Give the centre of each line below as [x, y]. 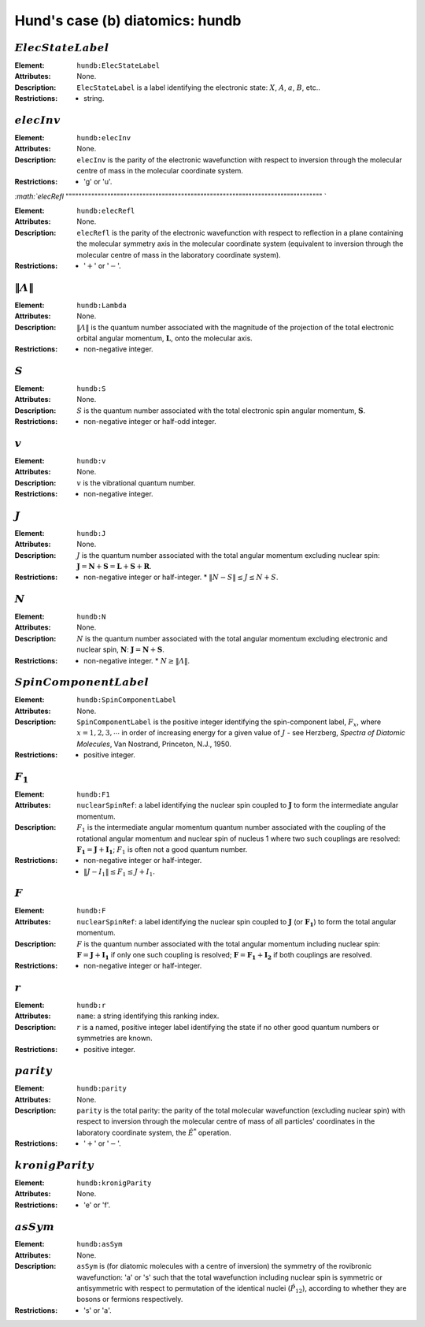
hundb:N [91, 617]
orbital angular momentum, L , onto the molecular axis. [165, 338]
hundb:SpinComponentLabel [127, 700]
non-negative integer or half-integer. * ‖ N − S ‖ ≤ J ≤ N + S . [181, 577]
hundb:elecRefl [106, 211]
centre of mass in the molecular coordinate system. [160, 170]
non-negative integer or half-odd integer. [150, 422]
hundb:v [91, 461]
